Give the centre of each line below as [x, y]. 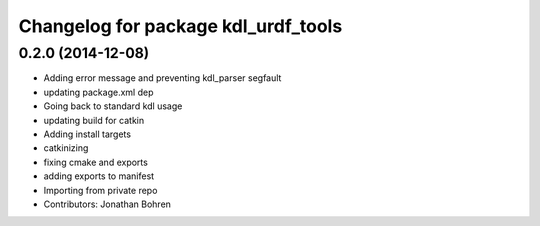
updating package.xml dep [98, 92]
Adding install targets [87, 134]
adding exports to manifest [99, 176]
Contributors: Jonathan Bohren [107, 204]
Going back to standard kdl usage [113, 106]
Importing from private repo [100, 190]
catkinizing [66, 148]
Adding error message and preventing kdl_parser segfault [162, 78]
